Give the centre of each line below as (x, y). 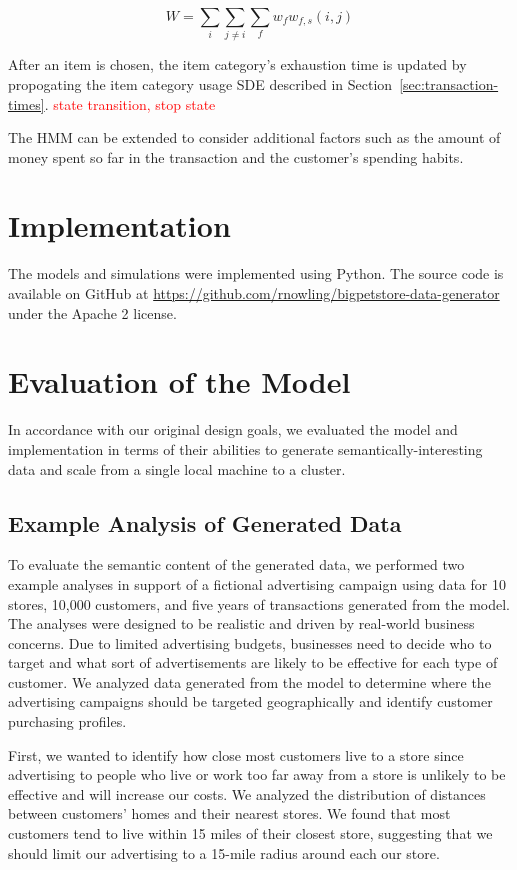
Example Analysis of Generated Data (205, 522)
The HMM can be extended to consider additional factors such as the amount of (254, 137)
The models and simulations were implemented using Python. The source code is (256, 273)
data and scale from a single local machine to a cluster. (177, 468)
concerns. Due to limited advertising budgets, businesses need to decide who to (250, 642)
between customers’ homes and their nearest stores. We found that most (229, 813)
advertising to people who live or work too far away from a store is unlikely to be (257, 774)
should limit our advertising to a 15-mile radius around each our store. (224, 852)
